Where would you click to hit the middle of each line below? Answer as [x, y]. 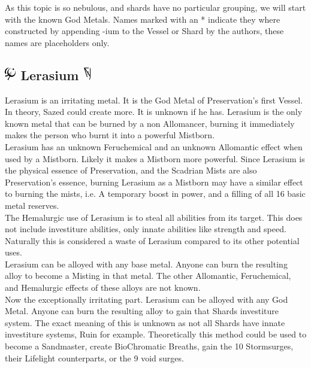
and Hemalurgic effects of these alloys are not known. [103, 288]
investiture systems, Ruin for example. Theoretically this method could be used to [156, 334]
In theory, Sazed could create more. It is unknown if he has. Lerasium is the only [154, 112]
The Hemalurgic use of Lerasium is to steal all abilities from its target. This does [154, 217]
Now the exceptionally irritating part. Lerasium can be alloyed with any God [147, 299]
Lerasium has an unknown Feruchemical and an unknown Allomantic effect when [154, 146]
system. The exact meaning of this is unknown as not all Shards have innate [145, 322]
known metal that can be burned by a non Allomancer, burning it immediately [150, 123]
